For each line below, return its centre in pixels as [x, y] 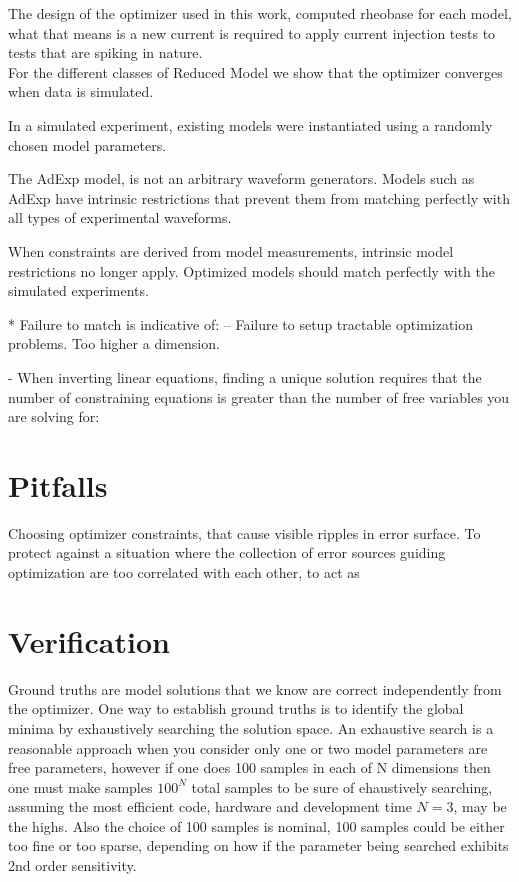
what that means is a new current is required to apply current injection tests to [252, 32]
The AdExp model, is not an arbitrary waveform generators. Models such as [241, 178]
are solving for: [54, 416]
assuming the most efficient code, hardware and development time [210, 806]
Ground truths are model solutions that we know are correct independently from [255, 688]
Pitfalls [58, 484]
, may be [480, 806]
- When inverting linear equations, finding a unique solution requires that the [245, 376]
